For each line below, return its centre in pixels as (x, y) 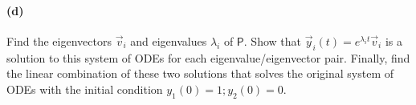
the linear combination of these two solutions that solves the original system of (200, 73)
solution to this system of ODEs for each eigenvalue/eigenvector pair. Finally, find (208, 57)
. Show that (272, 40)
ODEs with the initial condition (85, 89)
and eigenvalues (169, 40)
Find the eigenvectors (59, 40)
